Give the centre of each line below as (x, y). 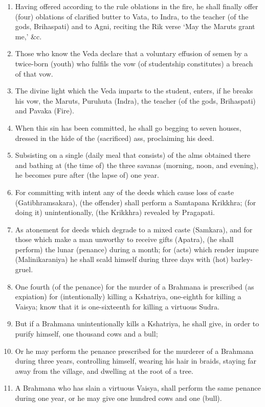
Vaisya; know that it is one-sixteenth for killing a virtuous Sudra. (117, 306)
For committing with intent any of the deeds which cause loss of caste (124, 192)
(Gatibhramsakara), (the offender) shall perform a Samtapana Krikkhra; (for (136, 202)
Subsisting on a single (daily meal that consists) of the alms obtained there (133, 155)
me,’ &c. (28, 36)
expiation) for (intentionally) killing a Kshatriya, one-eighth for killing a (128, 296)
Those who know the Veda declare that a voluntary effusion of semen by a (131, 53)
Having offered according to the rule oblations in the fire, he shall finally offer (137, 6)
